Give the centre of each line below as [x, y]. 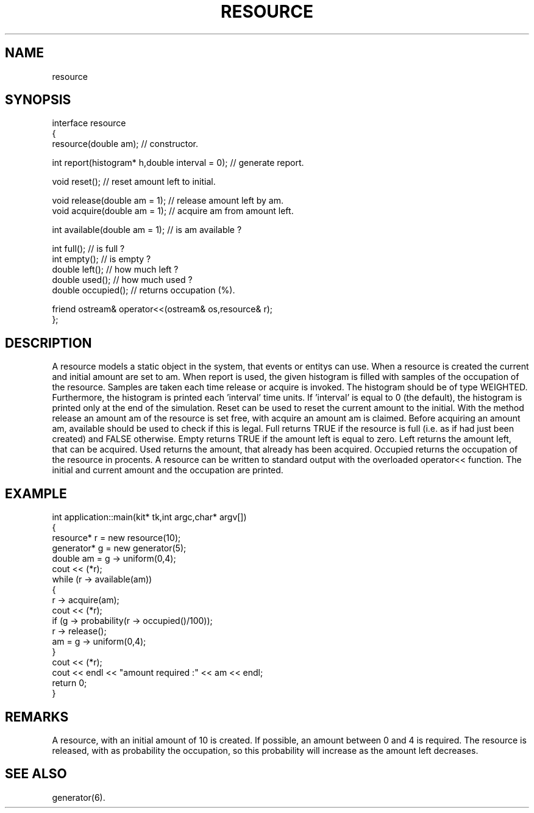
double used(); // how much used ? [122, 280]
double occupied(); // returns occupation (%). [144, 290]
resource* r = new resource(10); [116, 538]
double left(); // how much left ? [115, 270]
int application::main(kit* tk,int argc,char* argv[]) [149, 517]
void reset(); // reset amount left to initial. [134, 182]
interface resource [89, 123]
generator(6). [79, 797]
